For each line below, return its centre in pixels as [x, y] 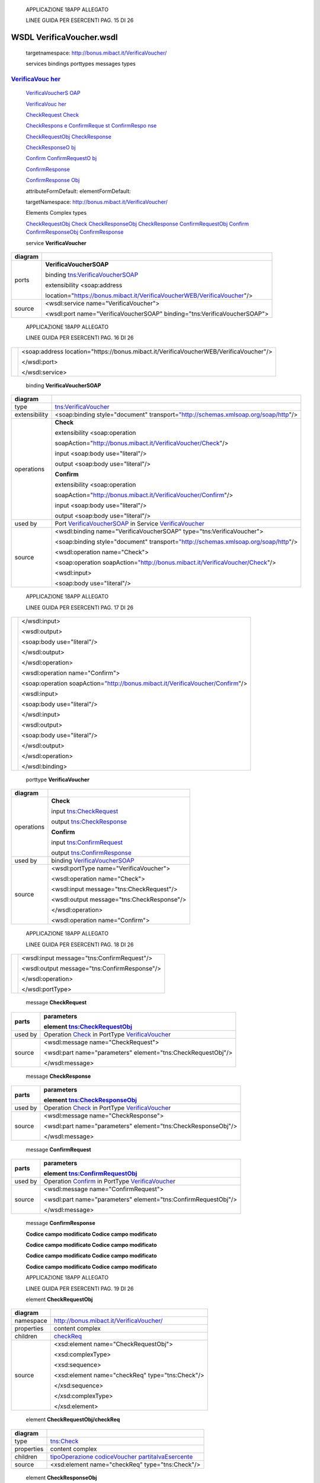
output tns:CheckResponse [89, 822]
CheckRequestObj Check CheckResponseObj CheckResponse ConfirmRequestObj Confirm [137, 224]
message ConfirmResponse [60, 1223]
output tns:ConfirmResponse [91, 853]
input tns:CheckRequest [85, 811]
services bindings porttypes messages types [81, 64]
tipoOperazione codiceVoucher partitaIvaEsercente [121, 1456]
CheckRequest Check [52, 114]
